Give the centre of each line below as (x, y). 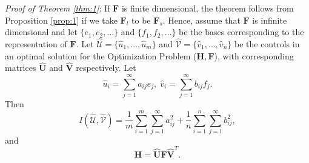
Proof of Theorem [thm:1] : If (58, 8)
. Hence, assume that (201, 20)
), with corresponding (254, 55)
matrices (21, 68)
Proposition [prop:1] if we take (61, 20)
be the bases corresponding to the (241, 32)
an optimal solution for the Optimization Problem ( (101, 55)
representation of (36, 44)
